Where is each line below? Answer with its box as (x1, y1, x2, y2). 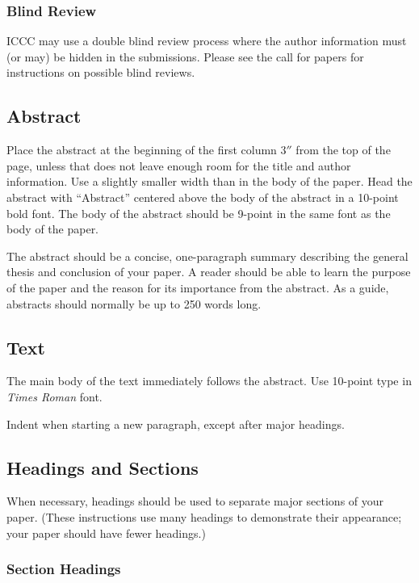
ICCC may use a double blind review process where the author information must (6, 32, 407, 49)
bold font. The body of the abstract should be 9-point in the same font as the (6, 204, 391, 221)
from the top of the (295, 141, 391, 158)
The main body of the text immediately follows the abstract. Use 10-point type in (6, 372, 412, 389)
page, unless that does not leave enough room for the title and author (6, 157, 351, 174)
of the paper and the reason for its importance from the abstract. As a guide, (6, 279, 389, 296)
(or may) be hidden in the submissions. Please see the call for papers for (6, 48, 364, 65)
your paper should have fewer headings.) (6, 524, 206, 541)
